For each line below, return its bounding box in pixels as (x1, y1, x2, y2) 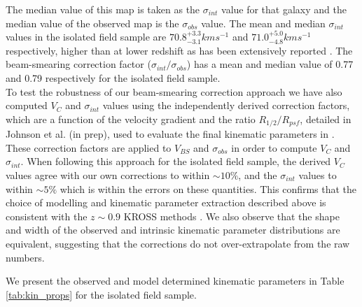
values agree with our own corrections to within (6, 167, 210, 182)
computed (6, 98, 48, 113)
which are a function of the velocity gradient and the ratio (6, 111, 256, 126)
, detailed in (300, 111, 351, 126)
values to (298, 167, 337, 182)
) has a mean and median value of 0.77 (186, 57, 354, 71)
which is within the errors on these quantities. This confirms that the (60, 181, 357, 196)
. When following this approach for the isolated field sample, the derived (20, 154, 331, 169)
